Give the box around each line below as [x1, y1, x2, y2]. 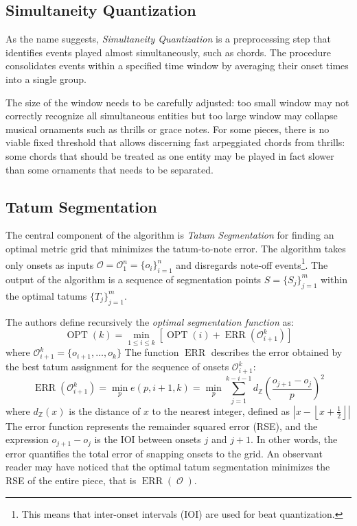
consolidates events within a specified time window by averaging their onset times [5, 58, 349, 73]
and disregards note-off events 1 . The [176, 255, 328, 272]
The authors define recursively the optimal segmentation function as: [5, 314, 294, 328]
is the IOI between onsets [94, 432, 201, 446]
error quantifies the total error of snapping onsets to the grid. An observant [5, 446, 323, 460]
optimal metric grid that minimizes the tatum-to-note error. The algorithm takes [5, 241, 346, 255]
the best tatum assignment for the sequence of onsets [5, 359, 229, 374]
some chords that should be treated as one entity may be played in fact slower [5, 148, 334, 163]
